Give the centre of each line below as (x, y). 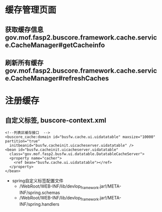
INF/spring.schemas (40, 193)
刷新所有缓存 (24, 63)
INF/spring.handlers (39, 204)
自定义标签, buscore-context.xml (56, 120)
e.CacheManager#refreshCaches (57, 78)
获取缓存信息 (24, 29)
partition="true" (23, 141)
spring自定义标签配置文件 (38, 180)
